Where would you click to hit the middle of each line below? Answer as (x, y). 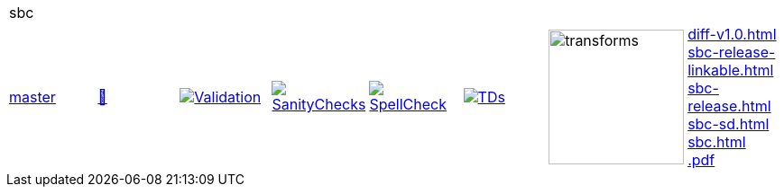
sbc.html (717, 142)
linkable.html (731, 70)
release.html (729, 106)
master (32, 97)
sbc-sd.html (729, 124)
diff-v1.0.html (732, 34)
